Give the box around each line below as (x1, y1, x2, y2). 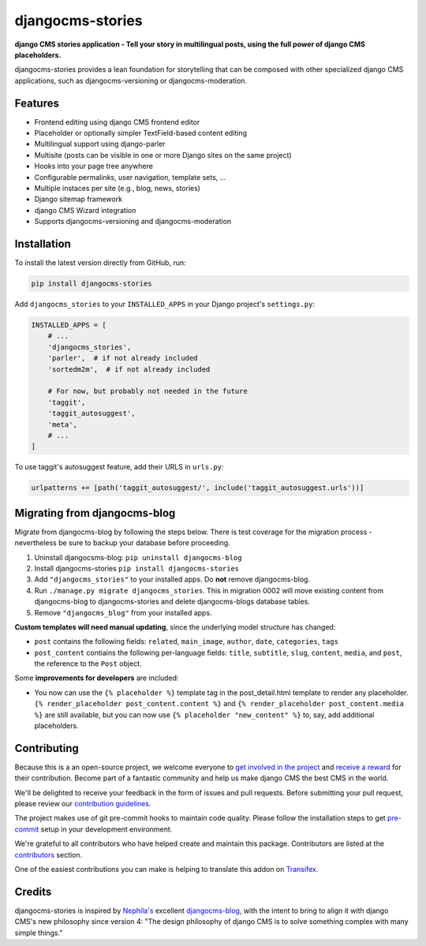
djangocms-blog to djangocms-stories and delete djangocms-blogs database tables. (34, 596, 311, 607)
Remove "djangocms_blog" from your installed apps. (34, 608, 212, 617)
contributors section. (14, 850, 83, 859)
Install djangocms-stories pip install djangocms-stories (34, 563, 240, 573)
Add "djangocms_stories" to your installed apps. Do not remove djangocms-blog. (34, 574, 311, 584)
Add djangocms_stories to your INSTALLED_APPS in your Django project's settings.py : (14, 300, 316, 309)
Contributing (14, 742, 79, 755)
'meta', (47, 420, 78, 429)
